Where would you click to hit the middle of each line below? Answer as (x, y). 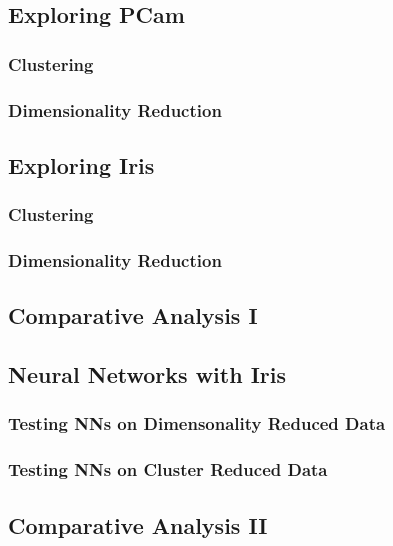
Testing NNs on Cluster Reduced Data (168, 469)
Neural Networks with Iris (147, 374)
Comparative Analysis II (138, 524)
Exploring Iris (81, 164)
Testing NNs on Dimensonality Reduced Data (197, 423)
